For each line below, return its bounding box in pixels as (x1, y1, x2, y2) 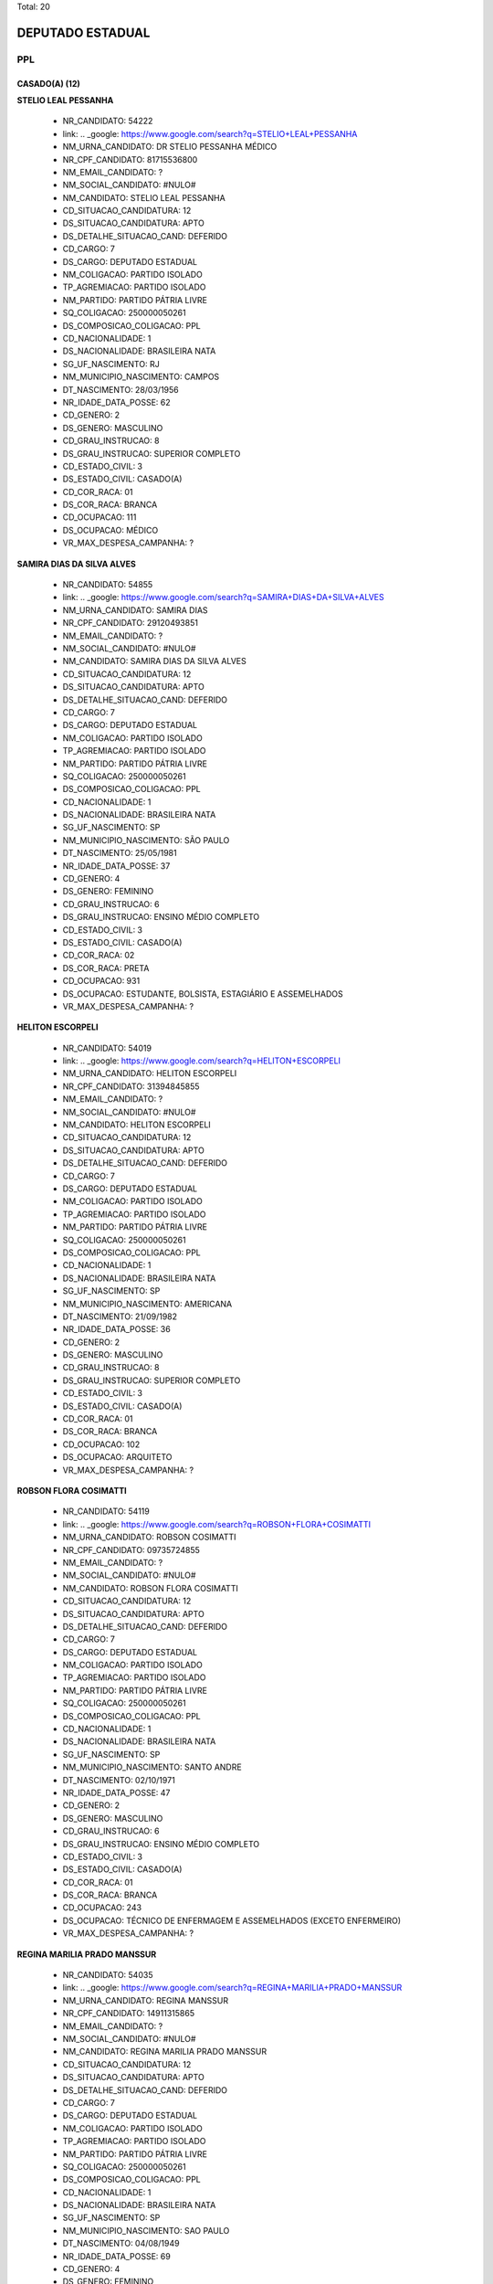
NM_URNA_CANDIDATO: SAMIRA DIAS (62, 604, 209, 616)
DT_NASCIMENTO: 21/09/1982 (62, 1311, 178, 1322)
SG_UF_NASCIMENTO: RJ (62, 358, 160, 369)
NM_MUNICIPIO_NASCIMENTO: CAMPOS (62, 371, 220, 383)
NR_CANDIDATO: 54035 (62, 1970, 153, 1981)
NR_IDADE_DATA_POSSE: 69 (62, 2250, 171, 2261)
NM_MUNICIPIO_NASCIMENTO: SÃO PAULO (62, 834, 230, 845)
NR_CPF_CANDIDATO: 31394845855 (62, 1081, 200, 1092)
